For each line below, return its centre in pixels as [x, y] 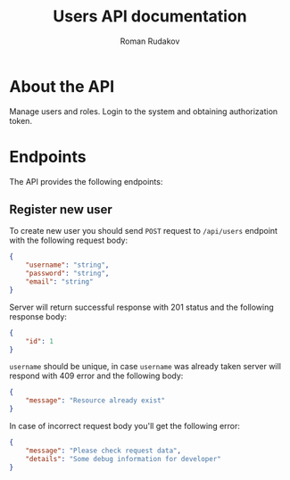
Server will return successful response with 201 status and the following [141, 307]
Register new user [61, 210]
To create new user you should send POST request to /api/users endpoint [144, 231]
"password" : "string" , [67, 274]
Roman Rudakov [150, 41]
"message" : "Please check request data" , [103, 451]
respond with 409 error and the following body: [96, 376]
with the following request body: [68, 240]
